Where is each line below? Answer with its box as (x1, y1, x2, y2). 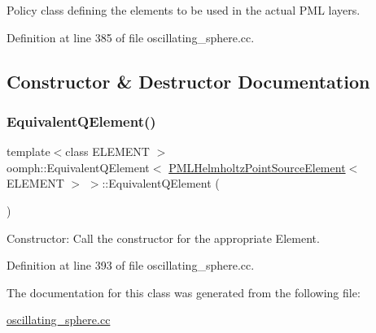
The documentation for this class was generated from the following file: (7, 283, 361, 301)
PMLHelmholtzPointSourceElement (168, 158, 346, 175)
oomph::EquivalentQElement (7, 158, 150, 175)
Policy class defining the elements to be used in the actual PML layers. (7, 2, 361, 18)
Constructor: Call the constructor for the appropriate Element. (7, 229, 320, 246)
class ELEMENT (65, 143, 150, 160)
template (7, 143, 50, 160)
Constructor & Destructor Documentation (7, 68, 370, 93)
